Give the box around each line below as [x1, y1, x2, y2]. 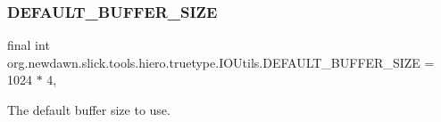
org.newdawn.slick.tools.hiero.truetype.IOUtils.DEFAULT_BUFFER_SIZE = [7, 53, 435, 71]
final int [7, 36, 50, 54]
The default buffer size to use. [7, 101, 171, 118]
